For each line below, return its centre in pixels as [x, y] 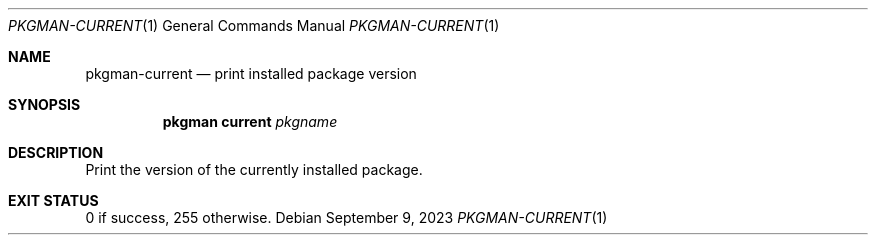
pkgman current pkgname [250, 121]
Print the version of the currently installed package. [254, 169]
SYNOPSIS [44, 104]
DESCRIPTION [56, 152]
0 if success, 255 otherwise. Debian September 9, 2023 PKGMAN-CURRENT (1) [346, 217]
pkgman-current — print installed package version [251, 73]
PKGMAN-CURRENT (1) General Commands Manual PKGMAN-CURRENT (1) [254, 25]
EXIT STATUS [53, 200]
